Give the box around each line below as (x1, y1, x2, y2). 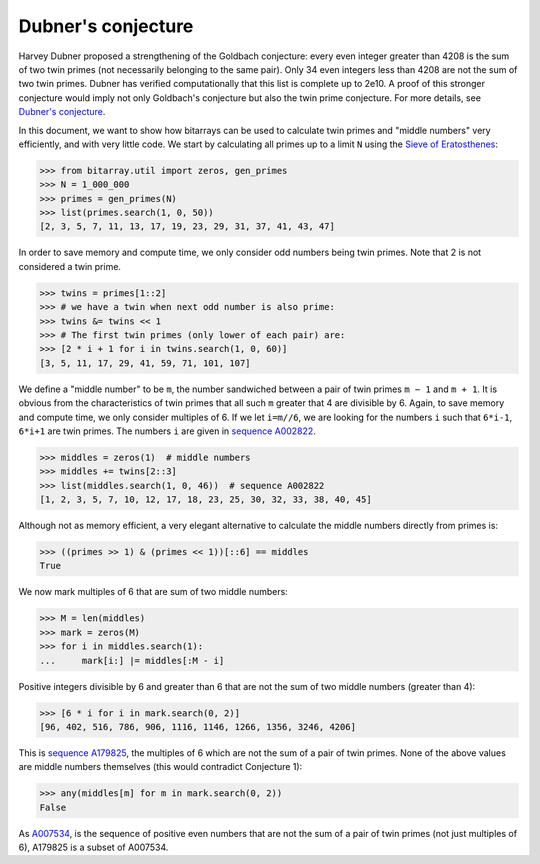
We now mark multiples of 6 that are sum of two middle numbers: (18, 586, 289, 598)
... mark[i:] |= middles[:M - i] (39, 655, 225, 666)
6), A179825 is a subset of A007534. (18, 841, 169, 854)
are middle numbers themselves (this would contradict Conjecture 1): (18, 761, 303, 773)
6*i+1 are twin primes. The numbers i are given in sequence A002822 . (18, 425, 317, 437)
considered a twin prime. (18, 260, 122, 272)
